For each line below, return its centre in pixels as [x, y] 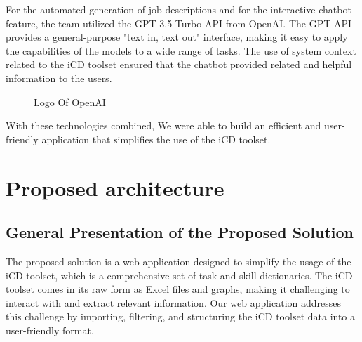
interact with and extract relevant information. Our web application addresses [174, 302]
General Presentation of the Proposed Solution [180, 232]
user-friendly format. [50, 330]
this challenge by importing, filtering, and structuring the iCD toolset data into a [181, 316]
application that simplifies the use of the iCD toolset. [156, 139]
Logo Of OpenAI [70, 101]
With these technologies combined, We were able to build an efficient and [163, 125]
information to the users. [59, 78]
